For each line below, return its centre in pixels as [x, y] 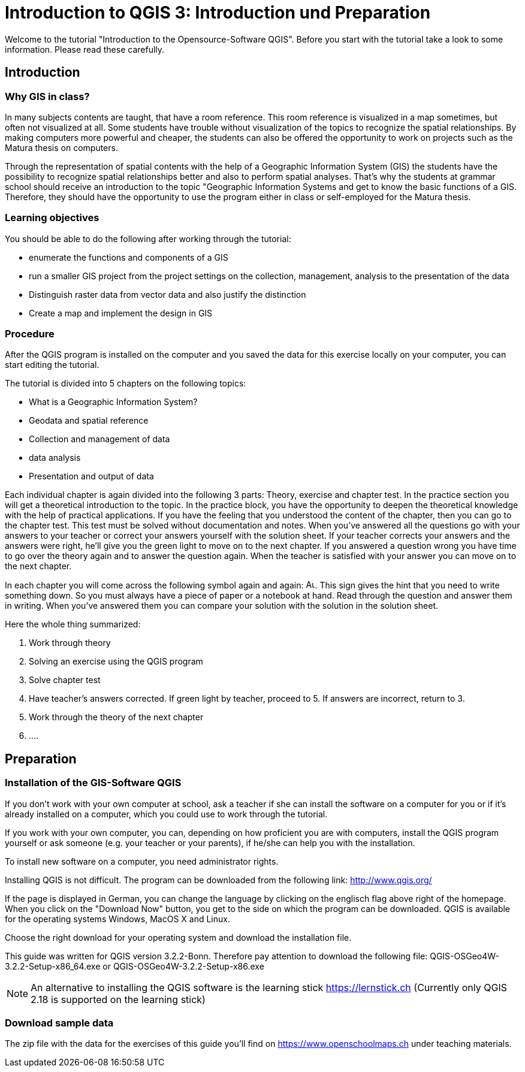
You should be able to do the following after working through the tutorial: [148, 238]
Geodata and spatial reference [89, 421]
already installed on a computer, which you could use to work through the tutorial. [166, 814]
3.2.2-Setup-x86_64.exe [53, 966]
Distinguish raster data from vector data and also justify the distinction [168, 294]
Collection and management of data [99, 439]
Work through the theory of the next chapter [116, 717]
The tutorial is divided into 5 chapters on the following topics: [126, 383]
